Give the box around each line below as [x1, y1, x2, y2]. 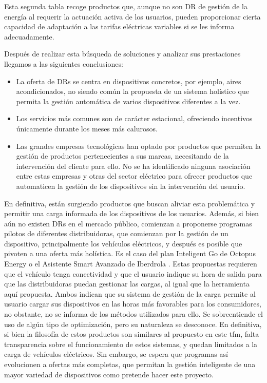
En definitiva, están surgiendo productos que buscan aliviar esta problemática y [4, 198, 255, 208]
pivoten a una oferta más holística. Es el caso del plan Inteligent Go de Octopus [4, 248, 256, 259]
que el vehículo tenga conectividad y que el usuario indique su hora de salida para [4, 268, 262, 279]
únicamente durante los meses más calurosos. [16, 123, 158, 133]
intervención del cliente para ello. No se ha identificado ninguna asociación [16, 160, 251, 171]
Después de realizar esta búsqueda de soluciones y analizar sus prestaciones [4, 48, 241, 59]
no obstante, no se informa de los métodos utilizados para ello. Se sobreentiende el [4, 309, 263, 319]
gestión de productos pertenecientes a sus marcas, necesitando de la [16, 150, 229, 161]
